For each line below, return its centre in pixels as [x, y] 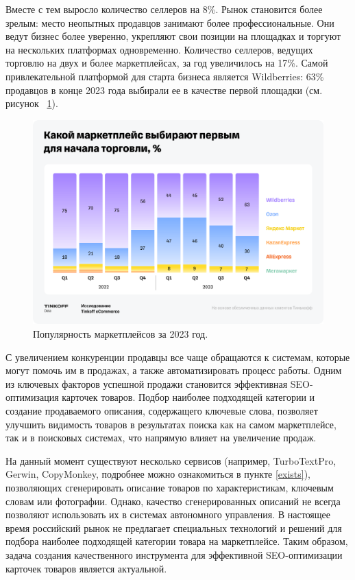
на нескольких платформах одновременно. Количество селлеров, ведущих [159, 49]
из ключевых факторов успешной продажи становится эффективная [147, 383]
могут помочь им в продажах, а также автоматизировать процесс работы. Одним [174, 370]
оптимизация [32, 397]
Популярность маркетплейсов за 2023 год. [121, 334]
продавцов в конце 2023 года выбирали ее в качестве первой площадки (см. [164, 90]
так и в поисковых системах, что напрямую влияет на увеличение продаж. [161, 438]
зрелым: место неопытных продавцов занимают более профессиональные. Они [170, 22]
